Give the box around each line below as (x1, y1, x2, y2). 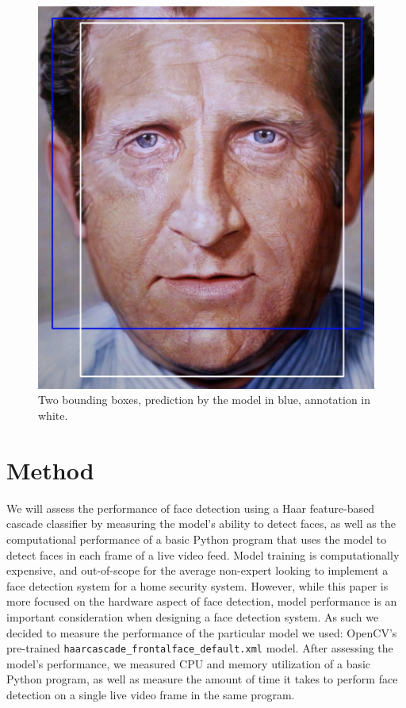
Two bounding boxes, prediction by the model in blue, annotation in (38, 391, 371, 408)
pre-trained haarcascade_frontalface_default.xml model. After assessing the (6, 640, 393, 656)
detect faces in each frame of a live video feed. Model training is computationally (6, 546, 400, 563)
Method (6, 453, 94, 486)
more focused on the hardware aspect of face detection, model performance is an (6, 593, 397, 610)
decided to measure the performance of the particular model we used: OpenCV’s (6, 624, 397, 641)
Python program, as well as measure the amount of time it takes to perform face (6, 671, 398, 687)
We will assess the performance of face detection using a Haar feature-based (6, 499, 375, 516)
